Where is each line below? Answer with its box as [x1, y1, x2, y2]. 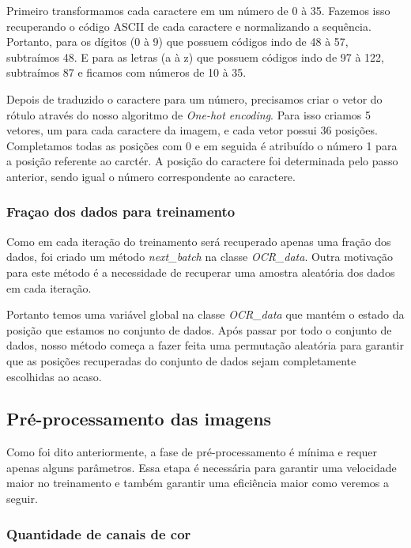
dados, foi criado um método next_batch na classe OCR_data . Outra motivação [6, 248, 394, 265]
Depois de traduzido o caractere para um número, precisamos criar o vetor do [6, 90, 383, 107]
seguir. [6, 490, 38, 507]
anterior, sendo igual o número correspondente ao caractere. [6, 168, 296, 184]
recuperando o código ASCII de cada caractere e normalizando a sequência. [6, 17, 371, 34]
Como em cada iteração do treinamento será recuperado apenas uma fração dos [6, 232, 391, 249]
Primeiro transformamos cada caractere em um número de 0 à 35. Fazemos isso [6, 2, 390, 18]
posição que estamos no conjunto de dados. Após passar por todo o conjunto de [6, 321, 392, 338]
